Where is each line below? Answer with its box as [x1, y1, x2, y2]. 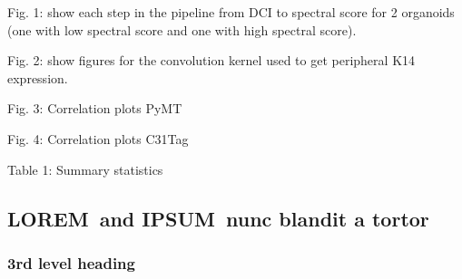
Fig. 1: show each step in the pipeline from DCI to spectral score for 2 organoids [7, 3, 455, 21]
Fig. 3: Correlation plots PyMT [7, 99, 182, 118]
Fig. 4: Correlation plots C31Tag [7, 129, 189, 148]
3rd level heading [7, 251, 135, 274]
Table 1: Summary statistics [7, 159, 163, 178]
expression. [7, 68, 68, 87]
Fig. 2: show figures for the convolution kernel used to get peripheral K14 [7, 51, 416, 70]
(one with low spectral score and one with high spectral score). [7, 20, 357, 39]
